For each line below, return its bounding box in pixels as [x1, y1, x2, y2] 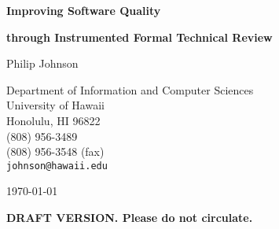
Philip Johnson [6, 55, 79, 72]
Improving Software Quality [6, 2, 161, 18]
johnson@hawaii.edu [6, 160, 108, 172]
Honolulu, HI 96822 [6, 112, 101, 128]
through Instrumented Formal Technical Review [6, 28, 273, 45]
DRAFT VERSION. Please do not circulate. [6, 209, 253, 225]
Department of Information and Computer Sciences [6, 81, 254, 98]
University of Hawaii [6, 97, 105, 113]
